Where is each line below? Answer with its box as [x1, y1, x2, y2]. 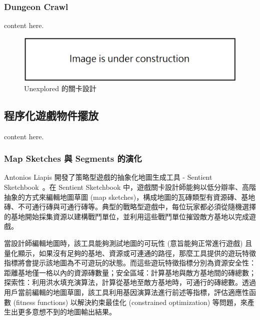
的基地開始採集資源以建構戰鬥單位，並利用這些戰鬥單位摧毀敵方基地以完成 [4, 211, 249, 221]
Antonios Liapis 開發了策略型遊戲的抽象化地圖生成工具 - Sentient [4, 172, 212, 182]
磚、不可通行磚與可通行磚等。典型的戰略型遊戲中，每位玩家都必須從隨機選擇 [4, 201, 256, 212]
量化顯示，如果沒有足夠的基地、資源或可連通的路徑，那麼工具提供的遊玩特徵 [4, 247, 256, 258]
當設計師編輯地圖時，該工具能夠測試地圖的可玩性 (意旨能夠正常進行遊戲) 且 [4, 237, 252, 248]
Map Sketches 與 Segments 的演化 [4, 152, 142, 165]
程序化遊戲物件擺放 [4, 107, 98, 123]
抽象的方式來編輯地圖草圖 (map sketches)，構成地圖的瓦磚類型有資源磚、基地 [4, 191, 255, 202]
